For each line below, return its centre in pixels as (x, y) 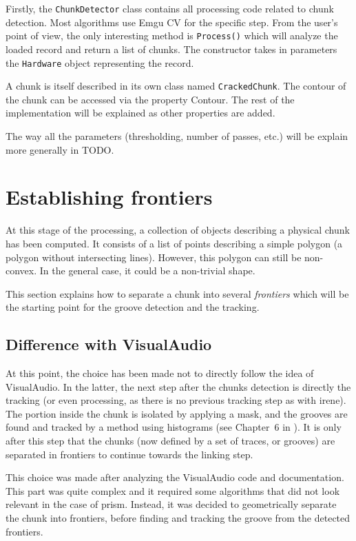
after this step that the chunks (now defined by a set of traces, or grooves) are (170, 441)
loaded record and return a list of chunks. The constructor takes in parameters (171, 49)
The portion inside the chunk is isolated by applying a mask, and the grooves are (177, 413)
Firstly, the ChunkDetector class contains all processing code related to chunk (170, 8)
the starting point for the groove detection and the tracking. (133, 307)
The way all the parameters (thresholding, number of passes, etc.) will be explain (177, 136)
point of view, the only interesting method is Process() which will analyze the (172, 35)
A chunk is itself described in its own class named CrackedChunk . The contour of (176, 86)
